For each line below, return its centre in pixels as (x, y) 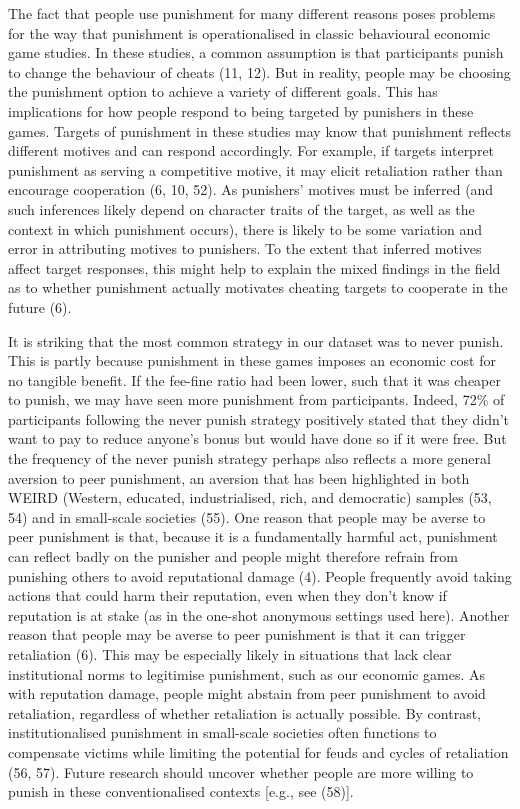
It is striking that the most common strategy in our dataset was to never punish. (256, 340)
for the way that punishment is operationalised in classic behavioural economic (249, 32)
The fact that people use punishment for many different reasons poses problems (252, 13)
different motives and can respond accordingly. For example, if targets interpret (251, 150)
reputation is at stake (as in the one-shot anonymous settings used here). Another (259, 614)
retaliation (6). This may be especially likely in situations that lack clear (230, 654)
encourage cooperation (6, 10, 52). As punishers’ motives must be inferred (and (251, 189)
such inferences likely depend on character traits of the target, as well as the (241, 208)
